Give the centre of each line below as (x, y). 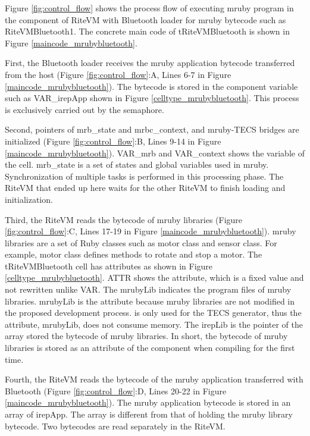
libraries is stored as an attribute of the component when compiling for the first (150, 348)
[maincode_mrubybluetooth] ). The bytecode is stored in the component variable (151, 86)
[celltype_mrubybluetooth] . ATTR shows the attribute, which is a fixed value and (154, 277)
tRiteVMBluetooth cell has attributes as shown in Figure (109, 266)
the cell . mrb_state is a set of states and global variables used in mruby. (137, 164)
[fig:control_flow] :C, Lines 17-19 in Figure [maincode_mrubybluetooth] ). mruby (151, 231)
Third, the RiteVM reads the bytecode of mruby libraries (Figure (124, 219)
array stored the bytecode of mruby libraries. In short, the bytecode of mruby (146, 336)
